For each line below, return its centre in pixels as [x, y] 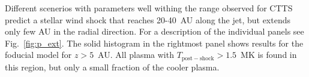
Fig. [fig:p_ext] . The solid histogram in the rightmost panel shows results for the [154, 43]
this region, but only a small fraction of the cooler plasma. [112, 67]
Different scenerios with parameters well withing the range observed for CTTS [149, 8]
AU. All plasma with [136, 55]
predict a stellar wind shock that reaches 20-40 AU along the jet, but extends [148, 19]
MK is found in [269, 55]
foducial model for [38, 55]
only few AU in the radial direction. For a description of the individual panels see [154, 31]
